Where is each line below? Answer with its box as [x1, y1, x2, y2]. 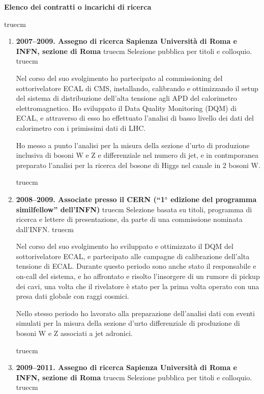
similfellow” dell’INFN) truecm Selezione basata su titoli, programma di [16, 204, 252, 214]
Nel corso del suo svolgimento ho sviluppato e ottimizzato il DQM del [16, 241, 233, 251]
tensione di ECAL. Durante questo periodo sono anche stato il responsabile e [16, 261, 256, 271]
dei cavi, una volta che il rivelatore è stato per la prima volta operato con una [16, 280, 259, 291]
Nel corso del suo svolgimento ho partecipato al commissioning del [16, 72, 223, 83]
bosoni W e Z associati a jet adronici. [16, 328, 133, 339]
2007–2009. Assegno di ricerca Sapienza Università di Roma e [16, 36, 237, 46]
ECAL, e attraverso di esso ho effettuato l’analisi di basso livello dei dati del [16, 112, 254, 123]
